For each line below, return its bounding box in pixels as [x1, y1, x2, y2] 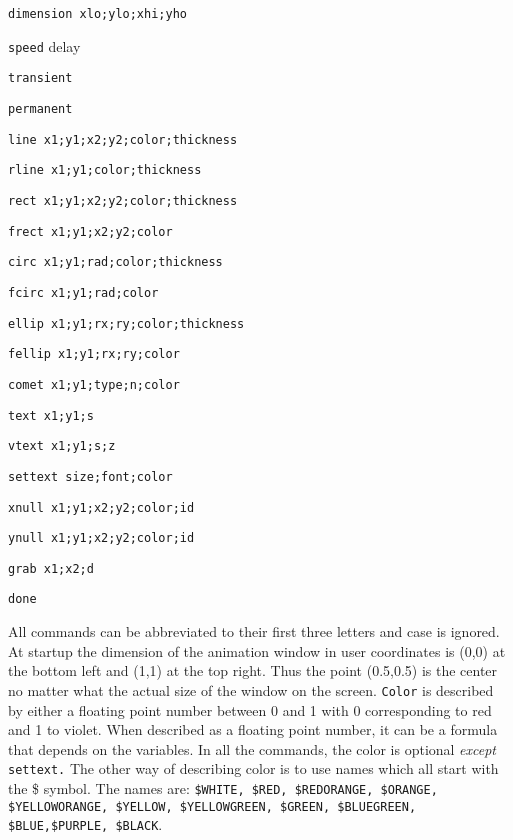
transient [8, 71, 73, 86]
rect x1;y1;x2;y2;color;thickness [8, 193, 238, 208]
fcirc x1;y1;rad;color [8, 285, 159, 300]
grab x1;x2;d [8, 561, 94, 576]
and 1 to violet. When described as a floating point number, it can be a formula [8, 719, 498, 740]
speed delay [8, 35, 81, 56]
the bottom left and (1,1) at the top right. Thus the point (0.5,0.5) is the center [8, 660, 498, 681]
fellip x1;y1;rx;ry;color [8, 347, 180, 362]
